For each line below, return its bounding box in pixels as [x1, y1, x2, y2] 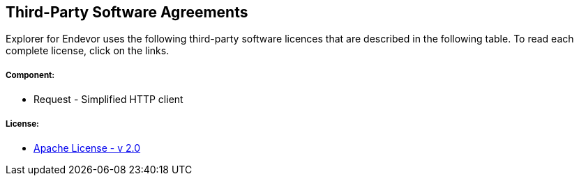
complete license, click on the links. [6, 45, 170, 57]
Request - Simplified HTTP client [33, 93, 183, 106]
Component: [6, 70, 55, 80]
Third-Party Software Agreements [6, 3, 248, 21]
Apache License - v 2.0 [33, 141, 141, 154]
